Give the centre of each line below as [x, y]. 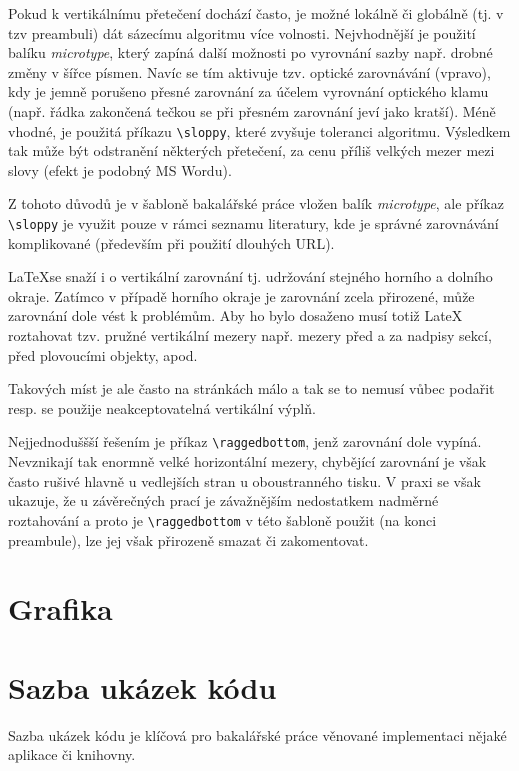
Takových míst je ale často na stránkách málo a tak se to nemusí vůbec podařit [251, 388]
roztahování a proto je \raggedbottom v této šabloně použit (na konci [222, 519]
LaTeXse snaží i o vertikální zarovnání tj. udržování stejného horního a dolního [250, 276]
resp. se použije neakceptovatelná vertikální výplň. [162, 407]
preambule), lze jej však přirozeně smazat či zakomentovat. [188, 539]
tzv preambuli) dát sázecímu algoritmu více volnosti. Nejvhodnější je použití [242, 32]
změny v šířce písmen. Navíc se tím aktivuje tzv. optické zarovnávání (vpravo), [249, 71]
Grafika [60, 608]
